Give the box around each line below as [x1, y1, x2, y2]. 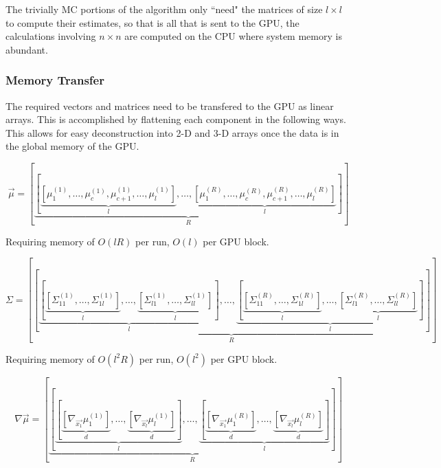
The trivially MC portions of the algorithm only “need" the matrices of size [5, 2, 323, 16]
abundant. [5, 42, 48, 56]
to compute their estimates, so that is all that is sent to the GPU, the [5, 15, 299, 30]
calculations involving [5, 29, 96, 43]
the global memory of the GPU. [5, 139, 139, 153]
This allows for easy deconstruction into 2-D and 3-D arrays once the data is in [5, 125, 339, 140]
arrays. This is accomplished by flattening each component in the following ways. [5, 112, 346, 126]
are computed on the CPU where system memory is [124, 29, 342, 43]
